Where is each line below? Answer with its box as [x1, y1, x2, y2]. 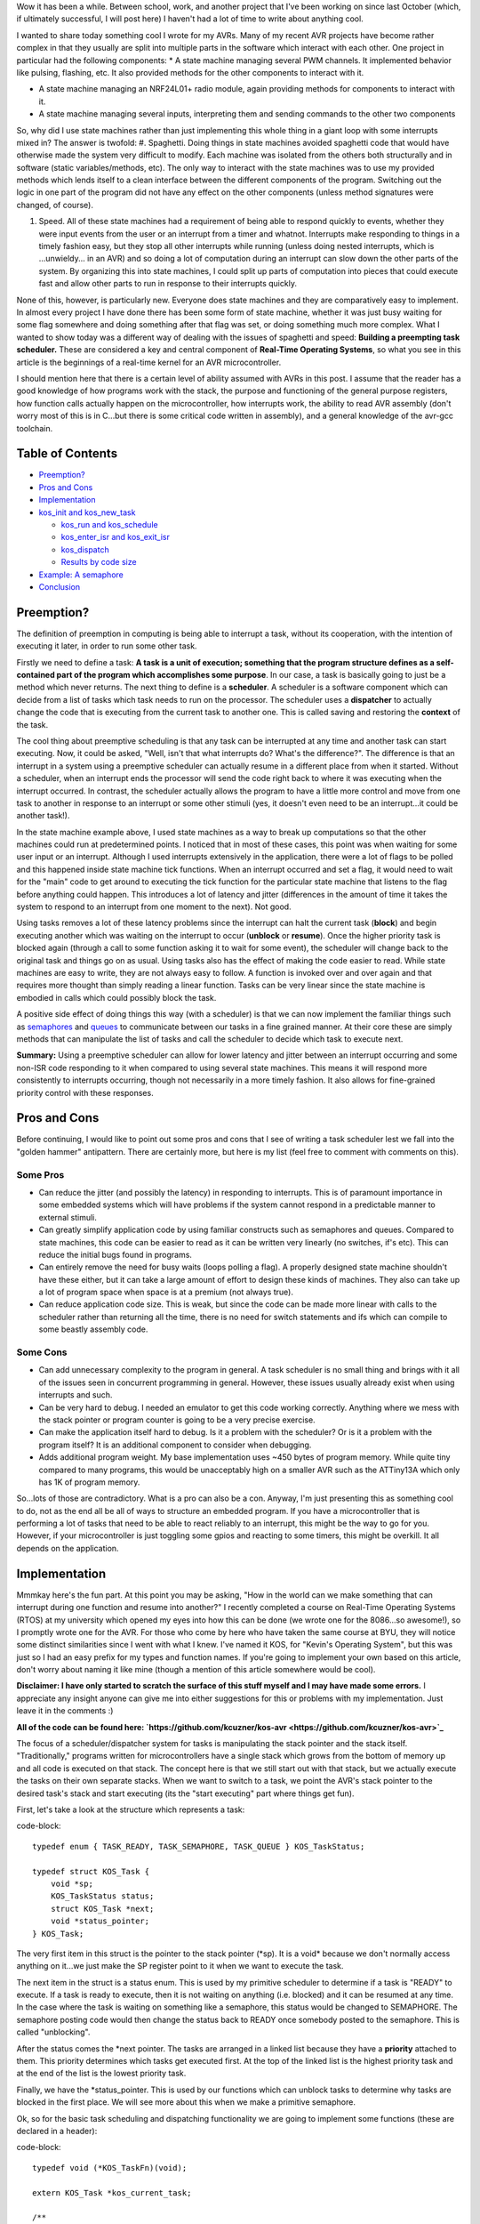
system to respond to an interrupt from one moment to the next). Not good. [16, 901, 292, 912]
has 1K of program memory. [38, 1477, 140, 1487]
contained [16, 670, 55, 680]
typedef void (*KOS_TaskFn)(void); [32, 2163, 188, 2172]
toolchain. [16, 423, 53, 433]
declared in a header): [16, 2125, 98, 2136]
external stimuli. [38, 1212, 98, 1222]
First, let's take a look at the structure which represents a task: [16, 1804, 245, 1815]
